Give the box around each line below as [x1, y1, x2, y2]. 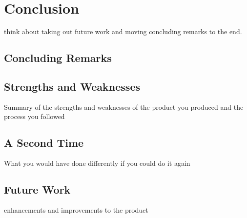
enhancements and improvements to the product [4, 204, 148, 215]
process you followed [4, 111, 65, 121]
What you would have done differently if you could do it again [4, 158, 190, 168]
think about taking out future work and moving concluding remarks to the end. [4, 26, 242, 37]
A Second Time [4, 135, 84, 150]
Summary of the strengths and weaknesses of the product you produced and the [4, 101, 244, 112]
